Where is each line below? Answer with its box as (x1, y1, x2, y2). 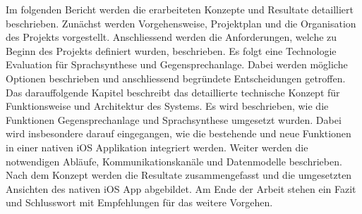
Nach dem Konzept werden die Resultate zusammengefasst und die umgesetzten (6, 168, 352, 182)
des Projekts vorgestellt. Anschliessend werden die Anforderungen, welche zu (6, 30, 337, 44)
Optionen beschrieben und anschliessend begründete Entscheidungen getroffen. (6, 70, 346, 85)
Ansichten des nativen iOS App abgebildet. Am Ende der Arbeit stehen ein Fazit (6, 181, 356, 196)
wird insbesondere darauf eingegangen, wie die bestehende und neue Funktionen (6, 126, 351, 141)
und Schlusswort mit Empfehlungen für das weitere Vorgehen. (6, 195, 273, 210)
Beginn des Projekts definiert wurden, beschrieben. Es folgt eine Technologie (6, 43, 337, 58)
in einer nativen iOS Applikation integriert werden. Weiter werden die (6, 139, 308, 154)
